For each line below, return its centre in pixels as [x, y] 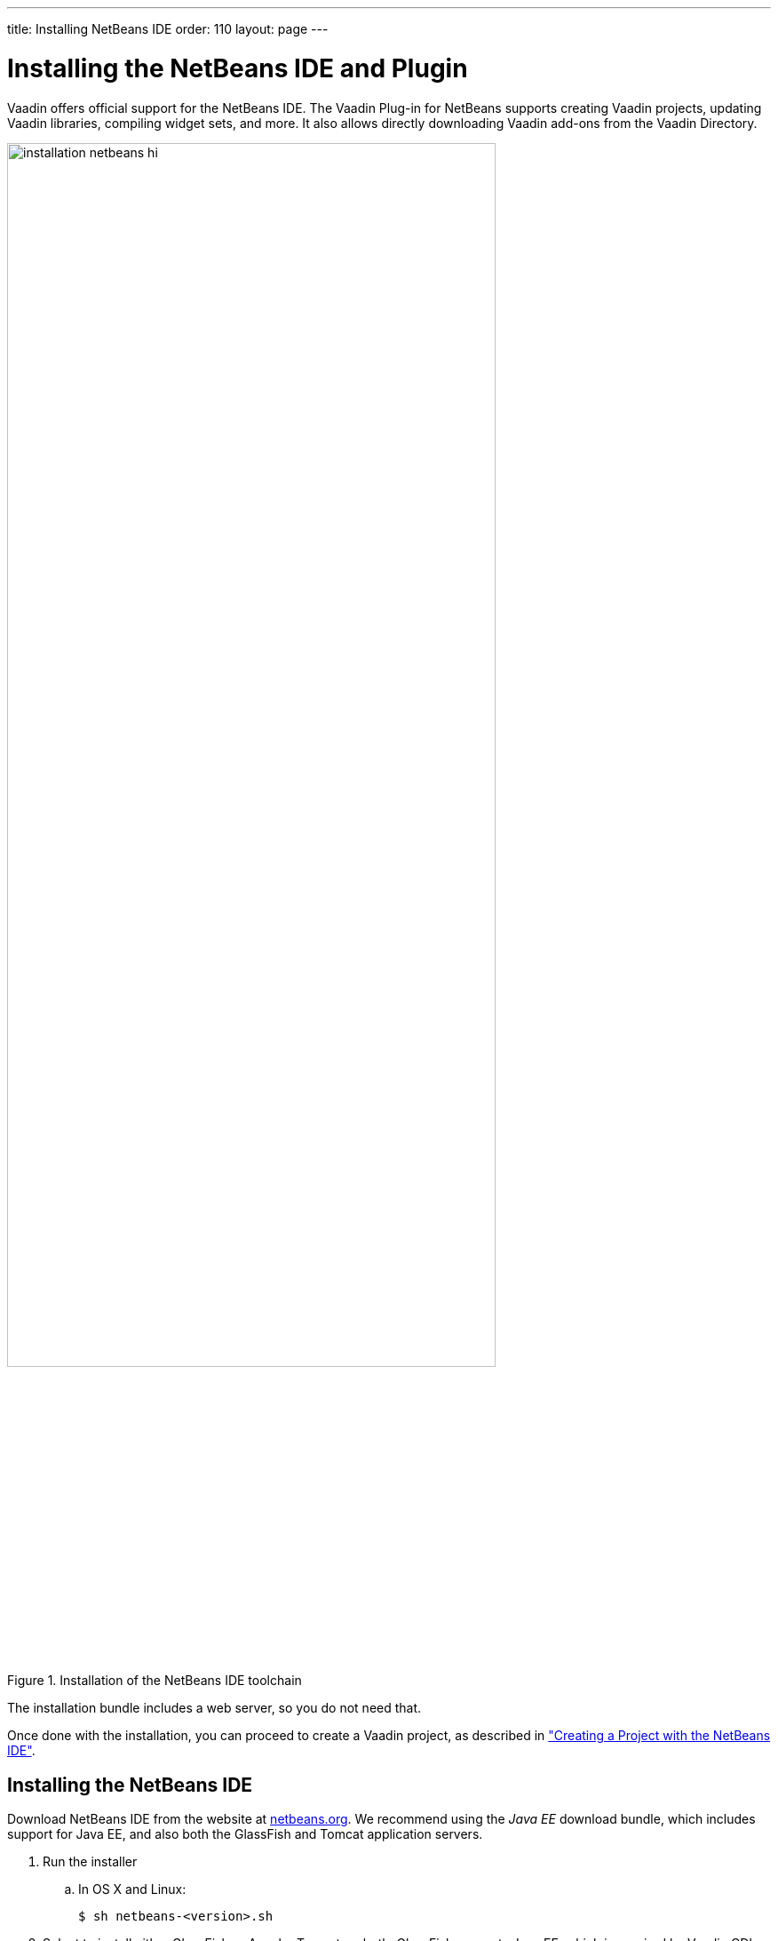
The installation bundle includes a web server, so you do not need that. [214, 1708]
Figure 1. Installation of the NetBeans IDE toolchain [155, 1681]
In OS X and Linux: [132, 1889]
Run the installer [90, 1861]
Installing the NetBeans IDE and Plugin [238, 68]
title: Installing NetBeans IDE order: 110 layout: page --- [168, 29]
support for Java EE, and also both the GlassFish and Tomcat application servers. [245, 1833]
